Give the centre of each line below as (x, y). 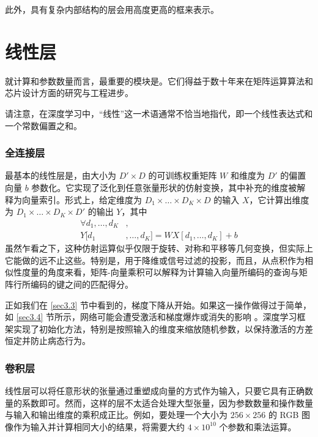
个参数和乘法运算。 (258, 426)
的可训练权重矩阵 (183, 175)
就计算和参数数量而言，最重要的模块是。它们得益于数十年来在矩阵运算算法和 (159, 80)
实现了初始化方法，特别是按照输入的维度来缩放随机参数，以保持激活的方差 (163, 328)
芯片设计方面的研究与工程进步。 (69, 93)
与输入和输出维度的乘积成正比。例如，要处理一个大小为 (116, 415)
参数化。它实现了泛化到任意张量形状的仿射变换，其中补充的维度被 (164, 187)
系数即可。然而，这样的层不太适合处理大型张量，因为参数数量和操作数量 (167, 402)
